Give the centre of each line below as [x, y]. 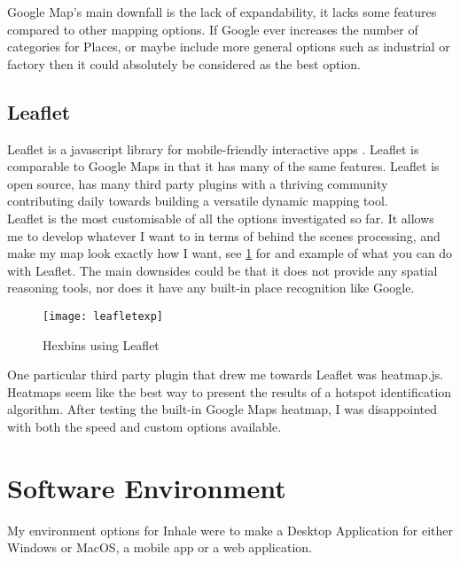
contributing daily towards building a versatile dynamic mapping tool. [198, 201]
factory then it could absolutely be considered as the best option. [184, 63]
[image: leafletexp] [103, 316]
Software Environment [147, 487]
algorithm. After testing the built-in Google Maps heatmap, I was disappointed [222, 409]
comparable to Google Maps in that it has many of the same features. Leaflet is [223, 166]
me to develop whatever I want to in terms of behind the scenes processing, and [224, 235]
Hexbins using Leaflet [101, 344]
